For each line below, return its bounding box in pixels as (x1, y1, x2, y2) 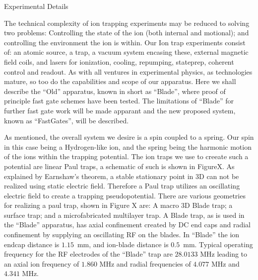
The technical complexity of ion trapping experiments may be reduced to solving (4, 17, 250, 28)
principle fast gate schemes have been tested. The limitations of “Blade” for (4, 95, 234, 106)
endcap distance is (4, 239, 60, 249)
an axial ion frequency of (4, 258, 79, 269)
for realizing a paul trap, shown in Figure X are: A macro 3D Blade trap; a (4, 200, 233, 210)
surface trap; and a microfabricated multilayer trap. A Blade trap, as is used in (4, 209, 245, 220)
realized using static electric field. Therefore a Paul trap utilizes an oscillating (4, 181, 240, 191)
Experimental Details (4, 1, 68, 11)
